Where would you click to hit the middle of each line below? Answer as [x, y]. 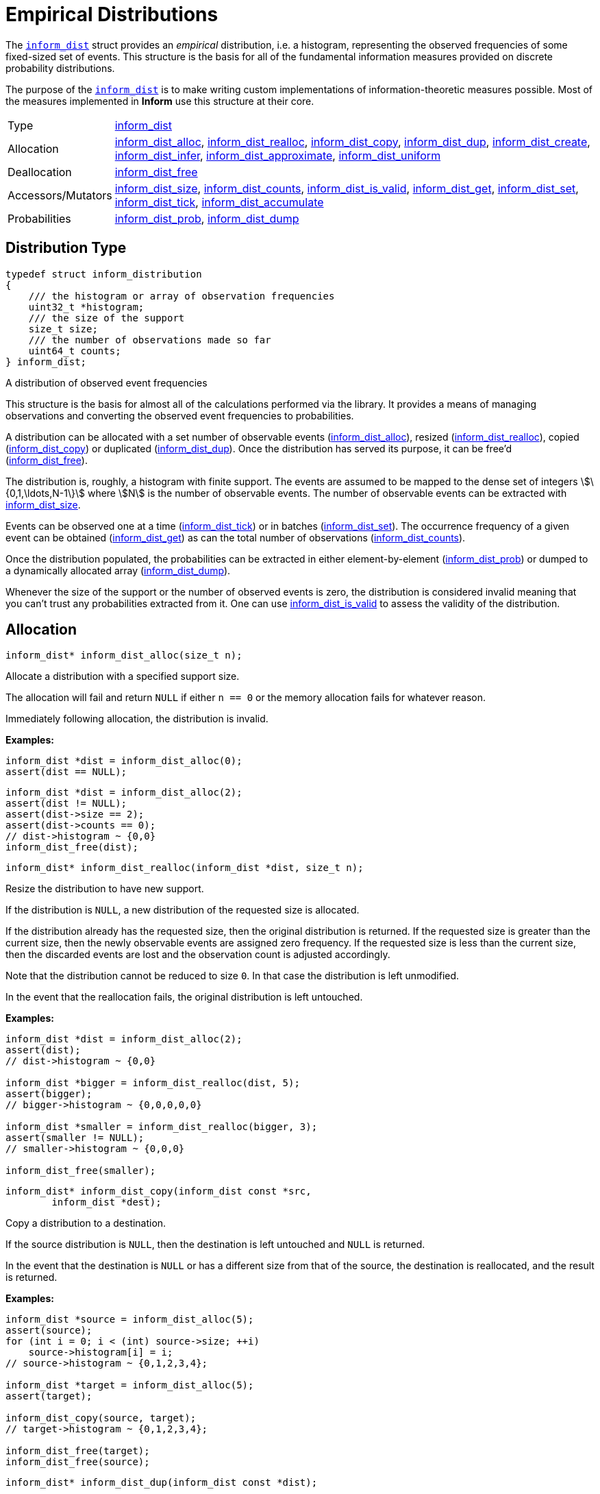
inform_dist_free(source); [78, 1462]
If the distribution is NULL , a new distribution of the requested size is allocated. [183, 910]
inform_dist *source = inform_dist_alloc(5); [130, 1320]
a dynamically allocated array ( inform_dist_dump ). [118, 570]
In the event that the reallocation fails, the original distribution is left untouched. [184, 997]
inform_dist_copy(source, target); [101, 1418]
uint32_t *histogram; [86, 307]
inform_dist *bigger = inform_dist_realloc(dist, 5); [153, 1083]
